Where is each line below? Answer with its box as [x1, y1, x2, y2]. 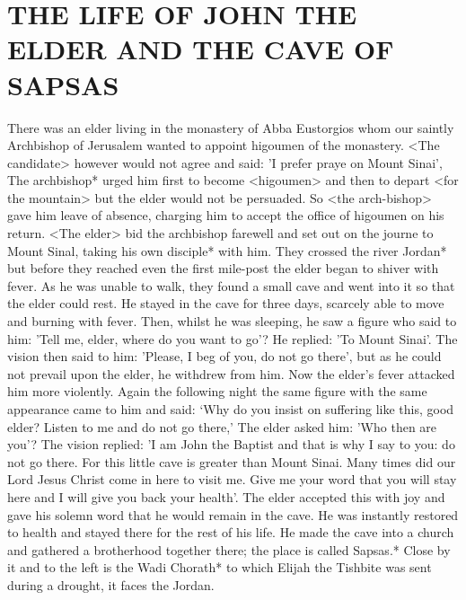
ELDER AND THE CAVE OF [7, 31, 394, 67]
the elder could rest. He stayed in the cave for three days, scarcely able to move [7, 294, 444, 313]
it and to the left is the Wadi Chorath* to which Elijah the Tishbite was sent [7, 558, 432, 577]
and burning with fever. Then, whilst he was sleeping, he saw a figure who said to [7, 312, 457, 331]
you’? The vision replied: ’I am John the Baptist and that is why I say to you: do [7, 435, 455, 454]
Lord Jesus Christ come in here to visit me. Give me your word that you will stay [7, 470, 457, 489]
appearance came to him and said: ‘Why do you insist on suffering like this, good [7, 400, 454, 418]
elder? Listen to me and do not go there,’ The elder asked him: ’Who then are [7, 417, 437, 436]
